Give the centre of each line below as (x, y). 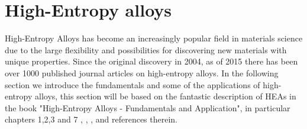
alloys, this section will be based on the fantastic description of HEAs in (165, 96)
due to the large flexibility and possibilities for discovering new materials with (146, 49)
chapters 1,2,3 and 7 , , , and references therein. (91, 119)
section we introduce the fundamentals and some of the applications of (133, 84)
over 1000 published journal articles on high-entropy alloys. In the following (142, 72)
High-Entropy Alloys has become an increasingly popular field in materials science (154, 38)
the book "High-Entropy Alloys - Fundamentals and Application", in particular (148, 107)
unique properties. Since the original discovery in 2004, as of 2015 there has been (151, 61)
